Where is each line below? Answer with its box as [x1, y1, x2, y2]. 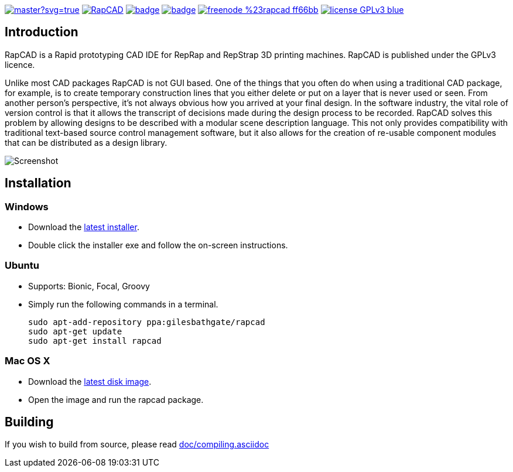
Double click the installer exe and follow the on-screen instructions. [28, 240, 288, 251]
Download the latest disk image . [28, 376, 152, 387]
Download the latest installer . [28, 222, 139, 232]
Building [5, 414, 54, 429]
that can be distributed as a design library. [5, 137, 167, 148]
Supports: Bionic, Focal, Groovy [28, 281, 150, 291]
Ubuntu [5, 259, 39, 272]
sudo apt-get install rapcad [28, 336, 162, 346]
